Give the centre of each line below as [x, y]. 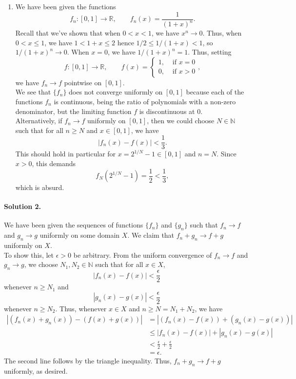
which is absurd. [40, 187]
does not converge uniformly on [116, 92]
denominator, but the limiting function [73, 111]
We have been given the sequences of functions [74, 225]
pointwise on [83, 82]
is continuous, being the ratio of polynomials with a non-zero [145, 101]
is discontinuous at [167, 111]
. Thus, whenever [81, 308]
